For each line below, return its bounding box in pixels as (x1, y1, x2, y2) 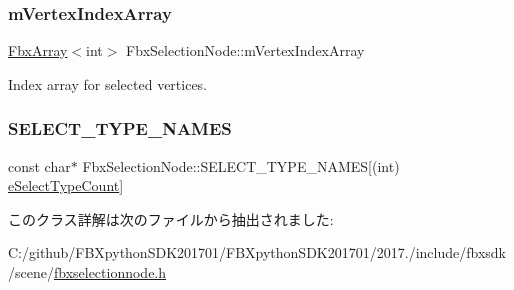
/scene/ (8, 262, 54, 282)
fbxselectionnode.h (53, 262, 167, 282)
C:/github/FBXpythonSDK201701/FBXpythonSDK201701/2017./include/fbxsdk (8, 242, 506, 263)
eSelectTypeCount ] (8, 175, 124, 196)
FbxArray (8, 40, 68, 61)
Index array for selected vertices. (8, 73, 208, 94)
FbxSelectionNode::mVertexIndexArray (126, 40, 365, 61)
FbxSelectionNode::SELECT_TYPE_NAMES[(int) (82, 155, 400, 176)
